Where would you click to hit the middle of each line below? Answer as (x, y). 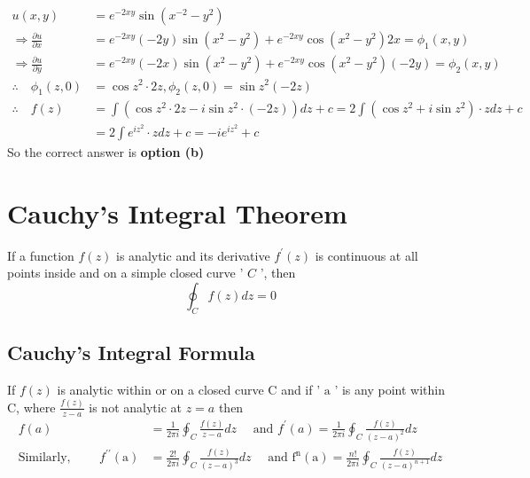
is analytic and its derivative (193, 255)
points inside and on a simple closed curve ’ (125, 273)
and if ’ (301, 389)
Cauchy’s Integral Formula (131, 353)
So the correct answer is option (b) (106, 152)
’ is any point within (390, 389)
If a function (41, 255)
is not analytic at (135, 407)
